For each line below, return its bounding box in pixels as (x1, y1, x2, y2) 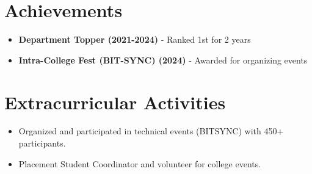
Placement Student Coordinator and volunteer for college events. (18, 157, 261, 170)
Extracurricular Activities (4, 89, 226, 114)
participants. (18, 137, 66, 150)
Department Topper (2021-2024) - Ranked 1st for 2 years (18, 33, 251, 46)
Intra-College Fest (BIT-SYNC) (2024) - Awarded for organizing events (18, 53, 308, 66)
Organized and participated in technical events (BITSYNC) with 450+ (18, 125, 284, 137)
